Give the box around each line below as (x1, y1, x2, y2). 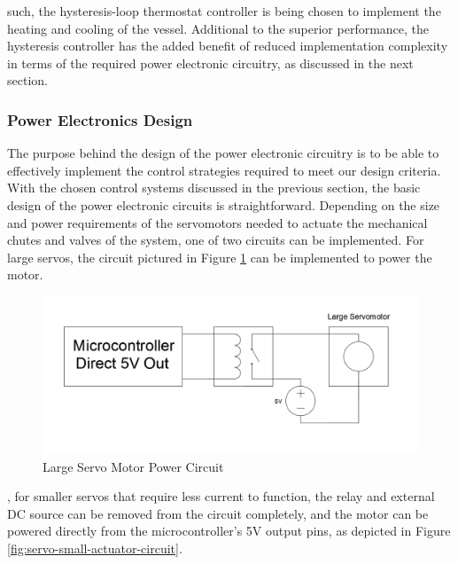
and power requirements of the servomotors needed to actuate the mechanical (7, 213, 428, 231)
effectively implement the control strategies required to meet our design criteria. (7, 161, 441, 179)
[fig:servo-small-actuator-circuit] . (7, 538, 182, 557)
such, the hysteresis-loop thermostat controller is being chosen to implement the (7, 2, 441, 20)
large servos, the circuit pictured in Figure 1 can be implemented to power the (7, 247, 432, 266)
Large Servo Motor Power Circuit (43, 457, 224, 475)
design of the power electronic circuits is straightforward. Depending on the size (7, 195, 440, 214)
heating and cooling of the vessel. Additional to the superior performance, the (7, 19, 430, 37)
